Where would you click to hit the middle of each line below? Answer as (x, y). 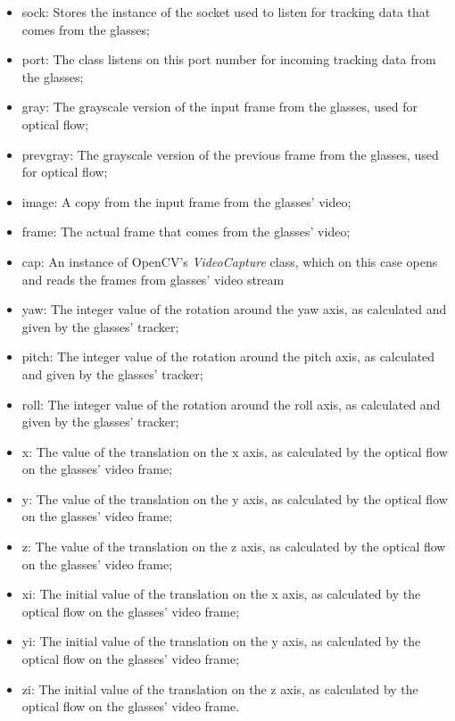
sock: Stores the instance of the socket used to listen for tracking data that (226, 12)
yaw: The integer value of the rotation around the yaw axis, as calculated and (234, 309)
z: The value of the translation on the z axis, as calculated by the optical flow (234, 547)
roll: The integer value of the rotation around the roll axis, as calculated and (231, 404)
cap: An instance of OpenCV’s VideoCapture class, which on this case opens (230, 261)
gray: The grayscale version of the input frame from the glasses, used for (220, 107)
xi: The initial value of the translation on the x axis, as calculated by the (221, 594)
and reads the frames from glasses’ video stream (153, 279)
